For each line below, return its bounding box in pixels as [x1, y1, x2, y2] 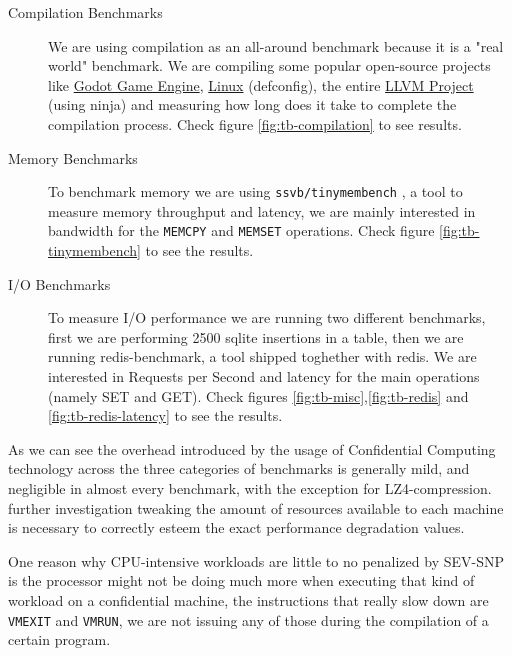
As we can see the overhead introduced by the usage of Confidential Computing [8, 438, 496, 459]
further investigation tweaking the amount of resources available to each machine [8, 497, 504, 518]
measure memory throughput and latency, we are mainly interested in [48, 200, 476, 221]
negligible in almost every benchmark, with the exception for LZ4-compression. [8, 478, 492, 498]
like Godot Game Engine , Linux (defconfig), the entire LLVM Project [48, 74, 474, 95]
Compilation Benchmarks [8, 2, 163, 22]
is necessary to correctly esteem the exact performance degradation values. [8, 517, 465, 538]
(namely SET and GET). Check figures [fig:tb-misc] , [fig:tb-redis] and [48, 385, 469, 406]
